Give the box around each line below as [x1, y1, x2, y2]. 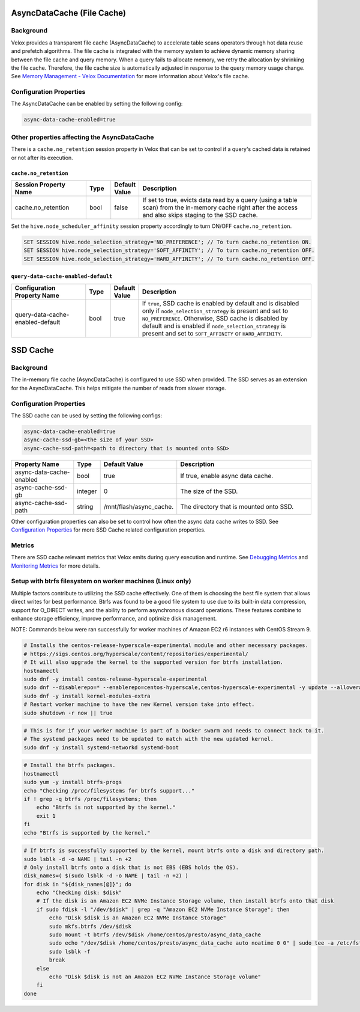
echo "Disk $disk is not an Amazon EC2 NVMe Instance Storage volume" [49, 974, 261, 980]
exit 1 [36, 812, 56, 819]
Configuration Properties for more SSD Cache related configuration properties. [11, 526, 206, 533]
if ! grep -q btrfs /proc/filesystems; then [23, 796, 157, 802]
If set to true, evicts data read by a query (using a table [142, 195, 298, 204]
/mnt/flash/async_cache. [103, 502, 174, 511]
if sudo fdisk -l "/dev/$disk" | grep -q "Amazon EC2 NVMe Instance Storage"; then [36, 906, 290, 913]
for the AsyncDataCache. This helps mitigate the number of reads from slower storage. [11, 384, 226, 391]
